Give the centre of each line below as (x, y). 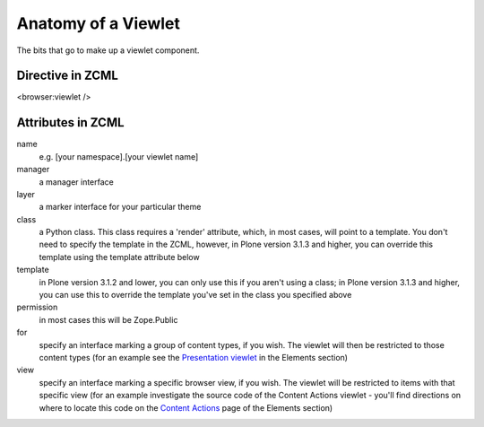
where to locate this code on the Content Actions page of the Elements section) (186, 407)
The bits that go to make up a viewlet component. (108, 50)
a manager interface (76, 182)
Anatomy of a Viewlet (99, 23)
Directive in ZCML (67, 76)
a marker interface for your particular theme (120, 207)
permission (37, 307)
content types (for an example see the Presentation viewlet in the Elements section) (194, 357)
